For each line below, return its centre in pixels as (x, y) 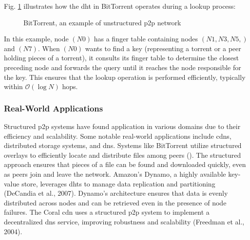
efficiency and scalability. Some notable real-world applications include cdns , (118, 136)
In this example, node (36, 39)
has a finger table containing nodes (146, 39)
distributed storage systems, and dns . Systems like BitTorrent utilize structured (123, 145)
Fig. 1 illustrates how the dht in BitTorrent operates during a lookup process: (120, 6)
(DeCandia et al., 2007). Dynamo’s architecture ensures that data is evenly (116, 193)
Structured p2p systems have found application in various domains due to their (122, 126)
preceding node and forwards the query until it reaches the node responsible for (123, 67)
